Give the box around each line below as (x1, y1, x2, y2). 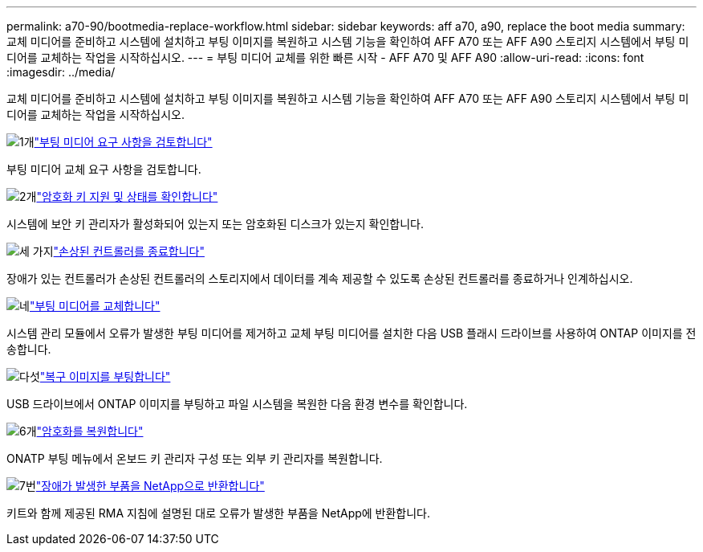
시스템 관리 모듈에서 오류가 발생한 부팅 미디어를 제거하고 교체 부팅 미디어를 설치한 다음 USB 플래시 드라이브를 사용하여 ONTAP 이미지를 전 (6, 326, 697, 340)
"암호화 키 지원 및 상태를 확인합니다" (36, 190, 218, 203)
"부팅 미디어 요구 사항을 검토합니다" (34, 135, 213, 149)
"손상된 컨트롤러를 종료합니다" (53, 244, 205, 258)
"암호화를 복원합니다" (36, 424, 144, 438)
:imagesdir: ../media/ (6, 65, 116, 79)
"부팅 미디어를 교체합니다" (29, 299, 161, 313)
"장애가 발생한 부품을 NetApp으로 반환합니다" (35, 479, 265, 493)
